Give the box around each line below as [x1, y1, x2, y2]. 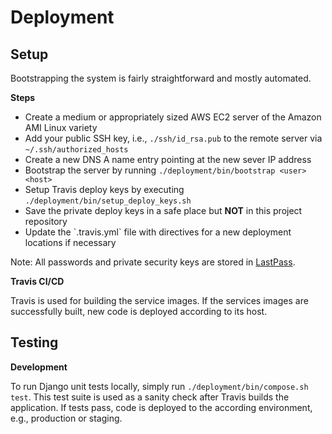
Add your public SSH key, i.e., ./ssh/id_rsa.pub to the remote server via [24, 132, 323, 144]
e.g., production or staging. [10, 412, 123, 424]
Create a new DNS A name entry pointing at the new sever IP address [24, 154, 312, 165]
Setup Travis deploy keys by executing [24, 184, 185, 195]
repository [24, 216, 68, 227]
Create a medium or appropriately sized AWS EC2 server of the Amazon [24, 111, 322, 123]
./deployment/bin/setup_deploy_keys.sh [24, 196, 192, 206]
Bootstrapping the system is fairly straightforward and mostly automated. [10, 72, 312, 84]
